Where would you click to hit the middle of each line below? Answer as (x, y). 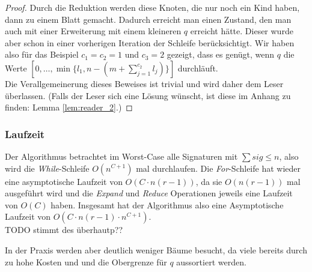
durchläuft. (198, 68)
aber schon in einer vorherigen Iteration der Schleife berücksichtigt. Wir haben (150, 42)
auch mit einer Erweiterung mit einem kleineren (93, 31)
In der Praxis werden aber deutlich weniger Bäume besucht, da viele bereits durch (156, 249)
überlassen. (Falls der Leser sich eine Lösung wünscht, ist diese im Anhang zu (148, 95)
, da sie (209, 181)
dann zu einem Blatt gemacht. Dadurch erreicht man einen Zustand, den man (148, 19)
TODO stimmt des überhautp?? (64, 230)
